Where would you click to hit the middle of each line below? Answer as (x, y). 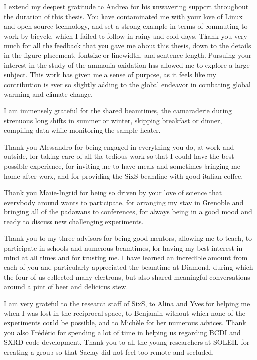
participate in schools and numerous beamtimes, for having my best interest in (123, 248)
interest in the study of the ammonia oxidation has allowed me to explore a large (127, 65)
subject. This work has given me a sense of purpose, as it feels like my (110, 75)
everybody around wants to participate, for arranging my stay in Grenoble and (124, 202)
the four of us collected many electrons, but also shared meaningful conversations (127, 277)
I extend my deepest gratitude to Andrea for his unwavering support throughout (126, 6)
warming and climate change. (48, 94)
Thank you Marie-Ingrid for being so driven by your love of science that (113, 192)
